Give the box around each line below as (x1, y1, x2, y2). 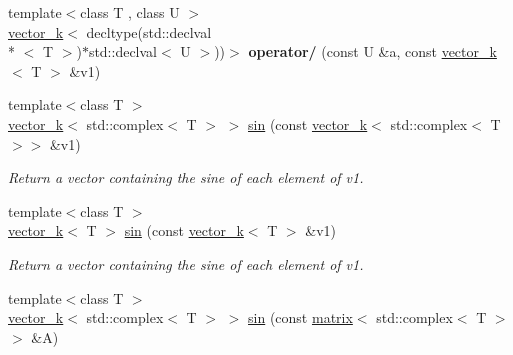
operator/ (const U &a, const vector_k (248, 41, 497, 62)
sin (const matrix (248, 307, 353, 328)
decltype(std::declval (86, 21, 212, 42)
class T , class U (80, 2, 180, 22)
